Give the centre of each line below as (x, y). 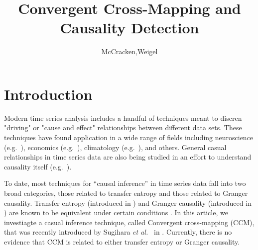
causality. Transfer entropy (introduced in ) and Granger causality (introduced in (128, 203)
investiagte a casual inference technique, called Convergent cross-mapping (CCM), (129, 222)
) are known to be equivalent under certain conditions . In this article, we (116, 212)
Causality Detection (129, 28)
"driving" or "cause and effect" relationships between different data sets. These (123, 127)
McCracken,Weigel (129, 51)
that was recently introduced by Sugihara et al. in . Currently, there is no (118, 232)
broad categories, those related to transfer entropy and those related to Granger (126, 193)
